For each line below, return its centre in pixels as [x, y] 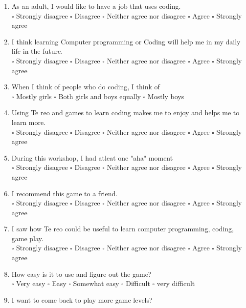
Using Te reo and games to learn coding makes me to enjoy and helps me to [125, 113]
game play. [27, 238]
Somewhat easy [96, 283]
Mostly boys [166, 96]
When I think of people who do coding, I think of [86, 87]
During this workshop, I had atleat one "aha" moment [92, 157]
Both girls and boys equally [100, 96]
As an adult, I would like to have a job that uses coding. [96, 6]
